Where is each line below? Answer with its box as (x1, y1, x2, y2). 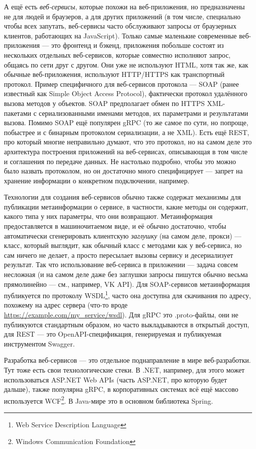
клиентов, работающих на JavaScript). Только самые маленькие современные (4, 30, 237, 40)
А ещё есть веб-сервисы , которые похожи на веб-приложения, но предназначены (4, 1, 245, 11)
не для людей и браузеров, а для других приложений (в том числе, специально (4, 11, 241, 21)
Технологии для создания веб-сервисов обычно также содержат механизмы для (4, 192, 241, 202)
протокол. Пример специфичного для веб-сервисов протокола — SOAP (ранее (4, 78, 239, 89)
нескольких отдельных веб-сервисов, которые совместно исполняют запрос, (4, 49, 231, 60)
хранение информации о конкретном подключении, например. (4, 175, 190, 185)
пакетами (4, 107, 32, 118)
